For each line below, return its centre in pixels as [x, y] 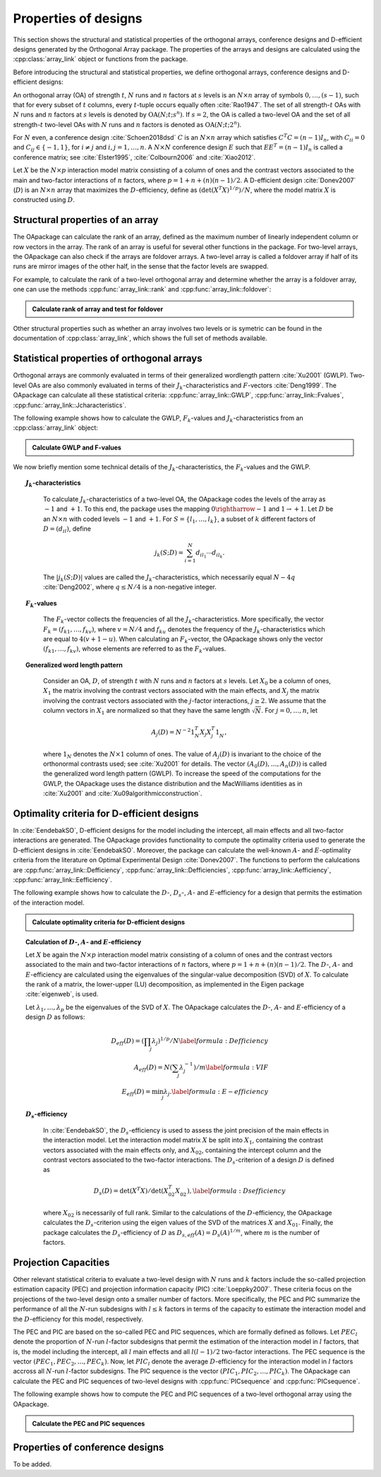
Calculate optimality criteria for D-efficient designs [109, 922]
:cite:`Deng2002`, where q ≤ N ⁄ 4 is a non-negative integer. [130, 587]
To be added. [32, 1464]
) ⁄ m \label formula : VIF [231, 1068]
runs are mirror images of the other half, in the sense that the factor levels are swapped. [141, 266]
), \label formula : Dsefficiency [236, 1191]
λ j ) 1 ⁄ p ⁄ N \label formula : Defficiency [210, 1042]
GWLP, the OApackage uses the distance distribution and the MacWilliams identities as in [173, 783]
